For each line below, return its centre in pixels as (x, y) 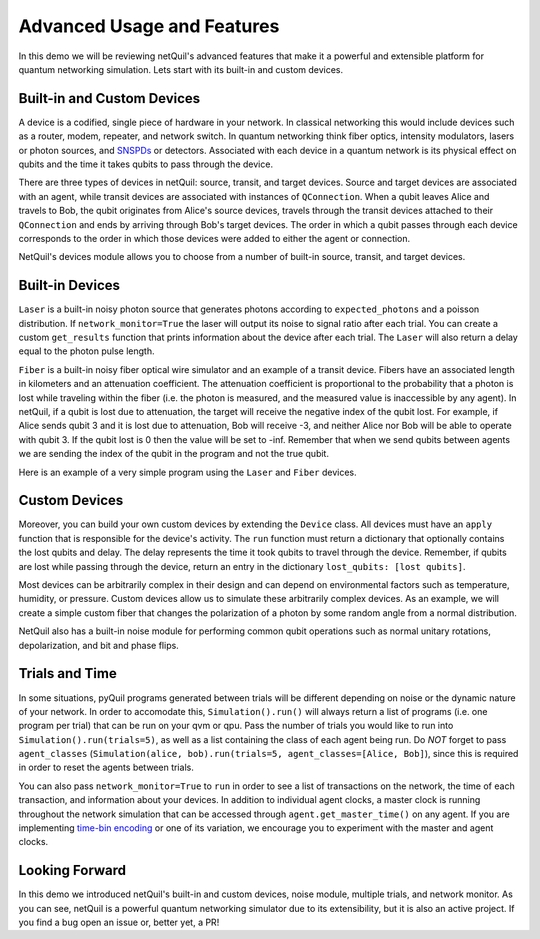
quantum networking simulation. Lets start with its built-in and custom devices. (181, 69)
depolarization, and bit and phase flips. (98, 645)
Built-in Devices (69, 285)
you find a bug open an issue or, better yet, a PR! (119, 922)
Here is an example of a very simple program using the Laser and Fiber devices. (187, 472)
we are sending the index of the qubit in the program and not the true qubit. (174, 454)
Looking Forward (72, 870)
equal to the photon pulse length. (86, 351)
